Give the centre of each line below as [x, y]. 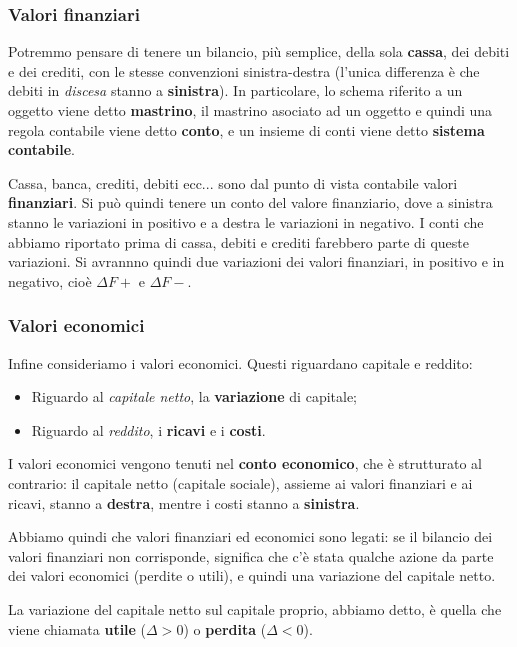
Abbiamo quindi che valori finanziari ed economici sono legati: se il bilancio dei [250, 536]
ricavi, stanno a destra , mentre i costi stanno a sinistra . [184, 502]
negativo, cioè [50, 280]
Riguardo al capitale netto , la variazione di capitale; [194, 396]
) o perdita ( [225, 628]
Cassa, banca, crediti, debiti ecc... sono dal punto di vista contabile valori [233, 182]
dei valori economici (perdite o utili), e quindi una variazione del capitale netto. [252, 575]
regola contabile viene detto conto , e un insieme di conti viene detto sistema [246, 129]
